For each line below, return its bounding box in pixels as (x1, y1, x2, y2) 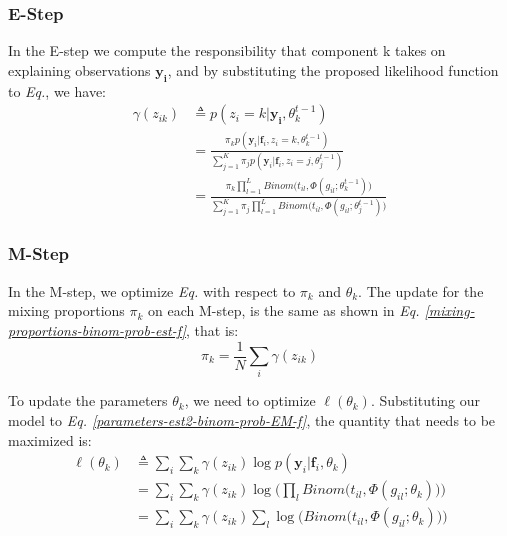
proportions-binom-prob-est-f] (8, 319, 187, 340)
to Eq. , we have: (8, 80, 106, 101)
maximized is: (8, 429, 92, 450)
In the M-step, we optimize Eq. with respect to (8, 280, 296, 301)
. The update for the (358, 280, 484, 301)
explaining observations (8, 59, 151, 80)
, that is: (186, 319, 239, 340)
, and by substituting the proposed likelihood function (167, 59, 499, 80)
